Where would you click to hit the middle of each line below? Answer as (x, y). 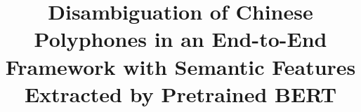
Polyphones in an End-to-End (180, 39)
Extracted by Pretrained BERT (180, 93)
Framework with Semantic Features (180, 66)
